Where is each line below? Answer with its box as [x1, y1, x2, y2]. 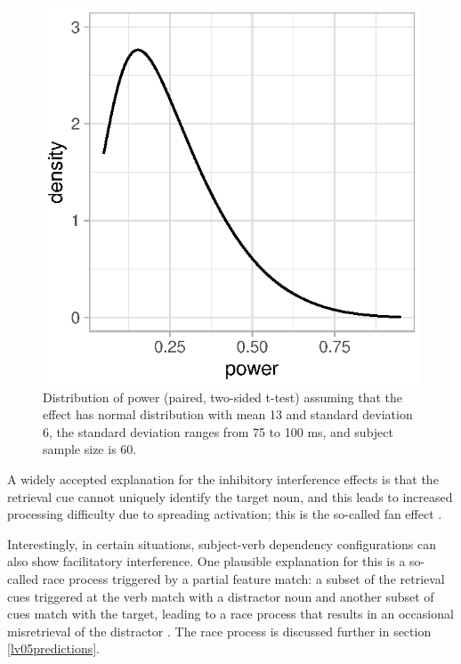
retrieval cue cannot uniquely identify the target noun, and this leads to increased [7, 487, 453, 506]
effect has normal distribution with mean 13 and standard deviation [43, 405, 413, 424]
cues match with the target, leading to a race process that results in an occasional [7, 604, 454, 623]
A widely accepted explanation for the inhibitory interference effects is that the [7, 469, 439, 488]
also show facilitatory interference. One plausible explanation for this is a [7, 552, 406, 571]
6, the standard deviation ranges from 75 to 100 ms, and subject [43, 422, 393, 441]
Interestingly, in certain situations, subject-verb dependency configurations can [7, 534, 437, 553]
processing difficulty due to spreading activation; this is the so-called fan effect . [7, 505, 442, 523]
